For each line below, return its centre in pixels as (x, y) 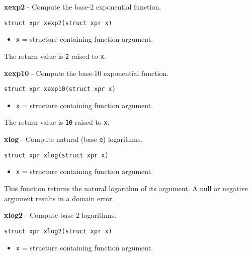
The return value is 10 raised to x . (57, 122)
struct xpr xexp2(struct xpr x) (58, 23)
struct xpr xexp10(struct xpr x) (60, 89)
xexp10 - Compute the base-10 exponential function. (87, 73)
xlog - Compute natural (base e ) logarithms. (73, 139)
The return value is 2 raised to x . (55, 56)
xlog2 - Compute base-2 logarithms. (60, 215)
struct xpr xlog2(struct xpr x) (58, 231)
